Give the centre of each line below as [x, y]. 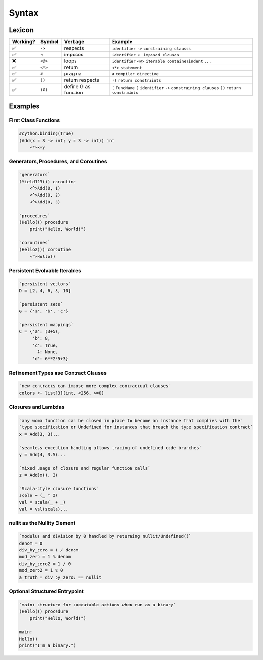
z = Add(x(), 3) [39, 475]
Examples [24, 106]
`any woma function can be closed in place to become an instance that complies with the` [131, 420]
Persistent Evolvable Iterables [45, 271]
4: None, [48, 352]
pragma [73, 74]
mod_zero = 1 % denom [45, 557]
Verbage [74, 42]
